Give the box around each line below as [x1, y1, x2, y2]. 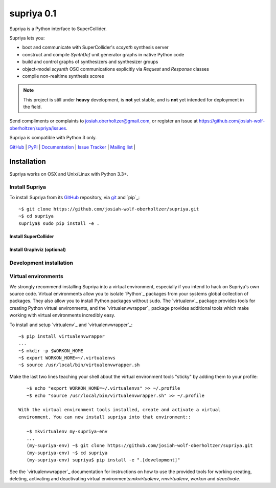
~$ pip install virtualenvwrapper [18, 333, 105, 339]
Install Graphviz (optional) [9, 246, 66, 252]
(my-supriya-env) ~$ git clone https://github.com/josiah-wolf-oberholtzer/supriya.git [26, 443, 253, 449]
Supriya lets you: [9, 35, 45, 41]
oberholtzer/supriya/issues [9, 125, 66, 131]
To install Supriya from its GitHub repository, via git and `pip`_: [9, 194, 140, 200]
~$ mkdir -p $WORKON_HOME [18, 348, 84, 353]
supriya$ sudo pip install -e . [18, 220, 100, 226]
